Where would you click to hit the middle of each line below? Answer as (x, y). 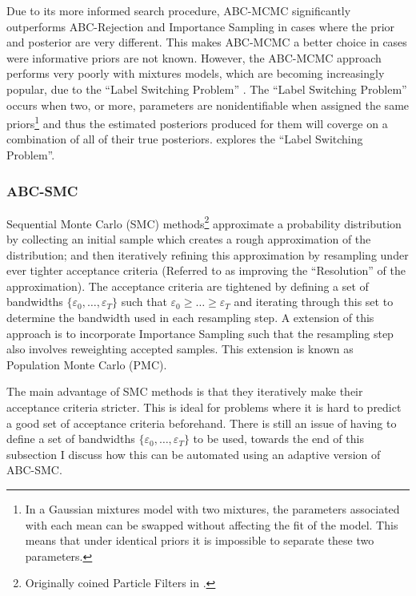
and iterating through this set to (314, 302)
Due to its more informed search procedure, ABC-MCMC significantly (179, 10)
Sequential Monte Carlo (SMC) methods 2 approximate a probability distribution (204, 222)
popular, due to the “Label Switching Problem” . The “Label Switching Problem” (207, 89)
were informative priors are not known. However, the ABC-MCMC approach (194, 57)
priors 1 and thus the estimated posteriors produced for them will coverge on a (197, 122)
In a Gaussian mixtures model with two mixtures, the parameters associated (212, 508)
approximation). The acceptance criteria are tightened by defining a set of (188, 286)
